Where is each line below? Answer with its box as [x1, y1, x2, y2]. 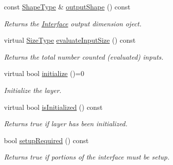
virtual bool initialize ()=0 [4, 68, 85, 79]
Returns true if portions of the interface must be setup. [4, 152, 170, 162]
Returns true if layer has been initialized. [4, 118, 128, 129]
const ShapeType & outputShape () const [4, 1, 130, 11]
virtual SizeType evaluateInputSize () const [4, 35, 136, 45]
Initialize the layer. [4, 84, 62, 95]
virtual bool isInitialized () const [4, 101, 103, 112]
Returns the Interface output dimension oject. [4, 18, 142, 28]
